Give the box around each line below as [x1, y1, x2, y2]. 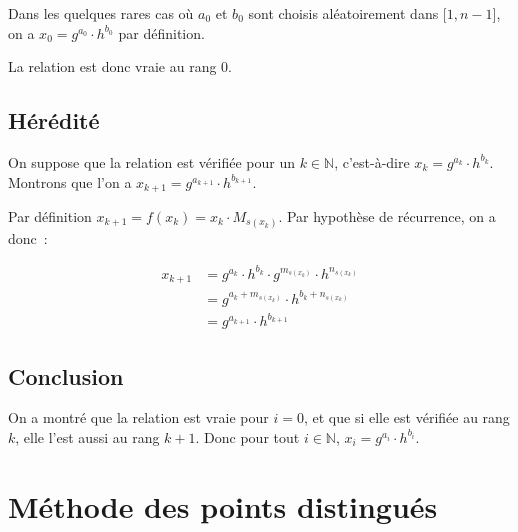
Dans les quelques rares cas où [8, 3, 194, 23]
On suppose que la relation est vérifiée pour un [8, 151, 295, 172]
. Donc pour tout [195, 426, 300, 447]
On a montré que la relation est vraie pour [8, 407, 269, 428]
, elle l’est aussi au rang [15, 426, 160, 447]
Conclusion [8, 360, 124, 391]
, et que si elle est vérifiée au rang [303, 407, 510, 428]
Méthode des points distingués [8, 485, 438, 526]
